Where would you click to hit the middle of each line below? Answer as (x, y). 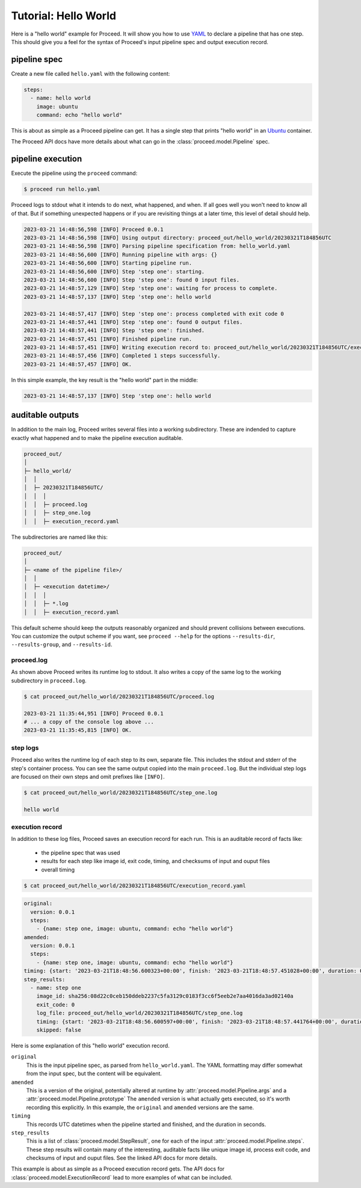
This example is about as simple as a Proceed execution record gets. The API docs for (118, 1169)
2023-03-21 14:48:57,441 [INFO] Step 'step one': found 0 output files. (133, 322)
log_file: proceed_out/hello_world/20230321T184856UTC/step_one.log (140, 1013)
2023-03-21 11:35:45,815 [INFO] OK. (78, 730)
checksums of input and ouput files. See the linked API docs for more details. (122, 1158)
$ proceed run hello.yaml (62, 189)
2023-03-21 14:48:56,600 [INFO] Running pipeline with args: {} (121, 254)
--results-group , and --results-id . (62, 644)
